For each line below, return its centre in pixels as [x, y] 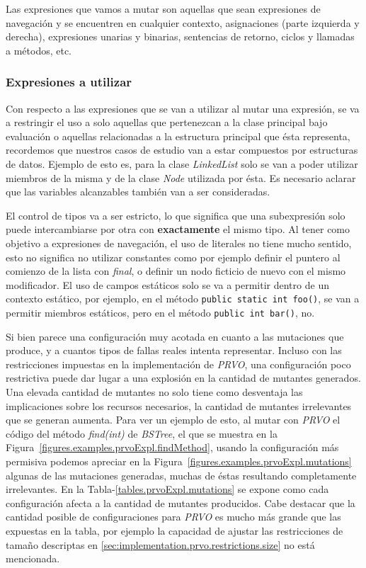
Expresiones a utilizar [69, 82]
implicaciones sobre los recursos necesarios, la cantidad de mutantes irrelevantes [179, 405]
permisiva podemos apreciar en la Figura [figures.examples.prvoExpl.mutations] [179, 461]
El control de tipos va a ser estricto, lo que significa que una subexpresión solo [176, 215]
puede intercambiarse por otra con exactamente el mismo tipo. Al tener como [178, 229]
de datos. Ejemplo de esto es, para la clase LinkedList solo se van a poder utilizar [182, 163]
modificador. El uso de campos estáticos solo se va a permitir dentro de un [167, 284]
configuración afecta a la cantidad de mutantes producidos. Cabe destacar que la [181, 502]
